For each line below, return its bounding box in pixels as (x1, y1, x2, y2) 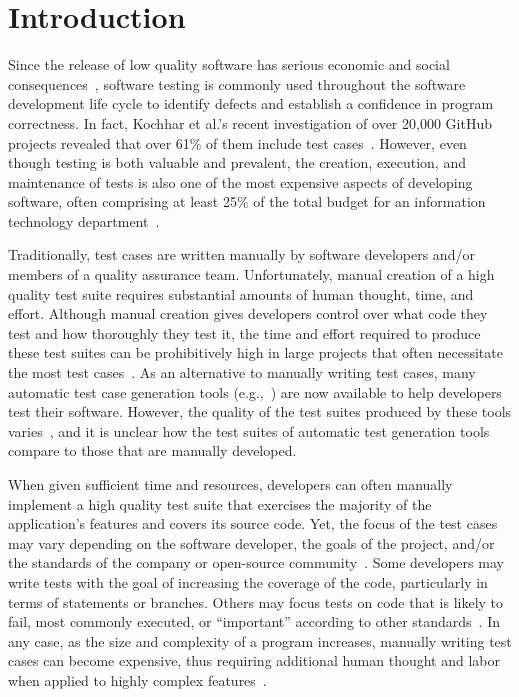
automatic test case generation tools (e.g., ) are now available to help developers (8, 381, 502, 402)
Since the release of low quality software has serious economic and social (8, 54, 450, 75)
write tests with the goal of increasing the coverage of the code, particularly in (8, 571, 488, 592)
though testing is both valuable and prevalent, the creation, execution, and (8, 152, 466, 173)
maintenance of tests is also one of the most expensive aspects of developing (8, 171, 473, 192)
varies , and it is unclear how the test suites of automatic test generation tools (8, 420, 490, 441)
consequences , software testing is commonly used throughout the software (8, 73, 466, 94)
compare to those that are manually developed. (8, 440, 297, 461)
